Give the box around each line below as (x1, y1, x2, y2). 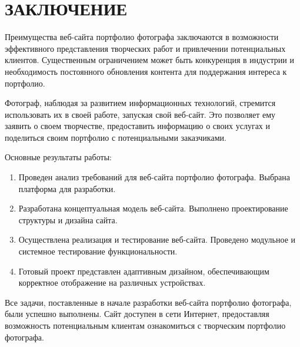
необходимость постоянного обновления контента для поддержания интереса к (5, 65, 287, 77)
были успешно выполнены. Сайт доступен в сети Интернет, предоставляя (5, 308, 269, 320)
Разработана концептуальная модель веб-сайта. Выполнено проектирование (18, 202, 288, 214)
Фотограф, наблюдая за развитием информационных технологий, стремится (5, 97, 276, 109)
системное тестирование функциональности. (18, 245, 178, 257)
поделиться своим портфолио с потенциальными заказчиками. (5, 131, 226, 143)
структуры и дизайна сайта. (18, 213, 118, 226)
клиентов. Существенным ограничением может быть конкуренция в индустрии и (5, 54, 295, 66)
